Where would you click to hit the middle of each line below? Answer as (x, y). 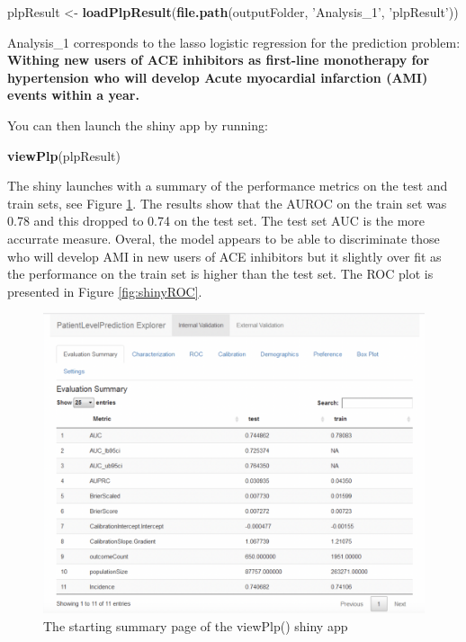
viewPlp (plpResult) (64, 155)
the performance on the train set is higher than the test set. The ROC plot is (220, 274)
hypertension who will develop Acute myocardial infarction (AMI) (218, 77)
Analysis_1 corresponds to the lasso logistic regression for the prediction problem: (234, 42)
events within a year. (73, 95)
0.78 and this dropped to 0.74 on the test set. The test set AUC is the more (216, 221)
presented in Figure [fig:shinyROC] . (105, 291)
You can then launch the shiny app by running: (138, 125)
